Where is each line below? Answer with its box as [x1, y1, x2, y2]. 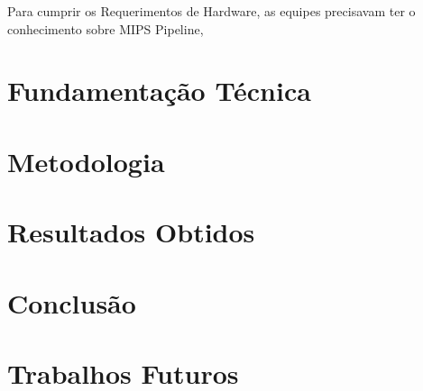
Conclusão [7, 284, 136, 321]
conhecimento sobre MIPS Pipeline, [7, 19, 204, 38]
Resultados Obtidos [7, 214, 255, 250]
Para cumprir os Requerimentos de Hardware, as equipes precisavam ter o [7, 2, 416, 20]
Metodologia [7, 142, 165, 179]
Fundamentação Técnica [7, 72, 311, 109]
